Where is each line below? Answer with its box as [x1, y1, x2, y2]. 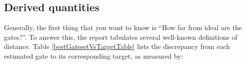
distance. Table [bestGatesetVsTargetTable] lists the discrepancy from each [4, 41, 230, 51]
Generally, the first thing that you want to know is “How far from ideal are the [4, 22, 242, 32]
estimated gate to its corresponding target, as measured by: [4, 50, 184, 61]
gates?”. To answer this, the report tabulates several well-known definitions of [4, 32, 238, 42]
